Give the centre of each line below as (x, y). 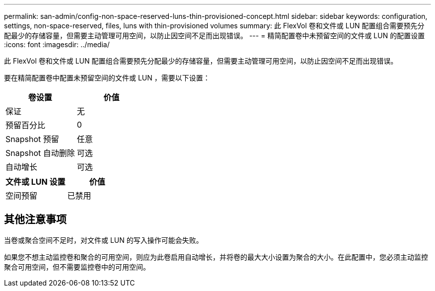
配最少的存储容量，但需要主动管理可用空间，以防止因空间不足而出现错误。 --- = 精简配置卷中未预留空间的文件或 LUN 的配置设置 (215, 36)
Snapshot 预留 (32, 139)
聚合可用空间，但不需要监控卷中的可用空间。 (77, 267)
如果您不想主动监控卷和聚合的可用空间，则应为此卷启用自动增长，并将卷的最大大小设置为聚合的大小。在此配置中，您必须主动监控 (216, 257)
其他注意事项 (35, 219)
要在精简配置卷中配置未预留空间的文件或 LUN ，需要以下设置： (107, 78)
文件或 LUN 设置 (36, 182)
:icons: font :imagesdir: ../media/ (57, 44)
